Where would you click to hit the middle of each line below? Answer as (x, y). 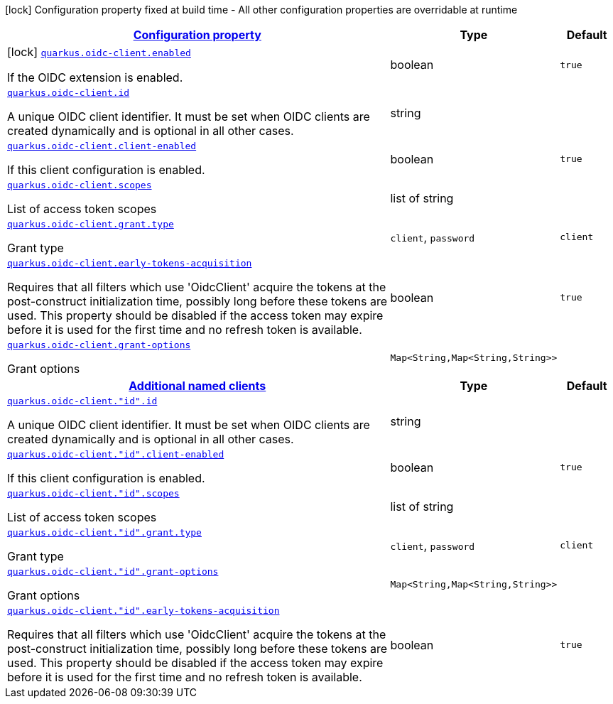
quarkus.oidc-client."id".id (82, 401)
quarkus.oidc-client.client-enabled (102, 146)
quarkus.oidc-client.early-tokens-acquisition (130, 263)
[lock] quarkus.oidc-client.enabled (99, 52)
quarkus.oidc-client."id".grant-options (113, 572)
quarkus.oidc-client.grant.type (91, 224)
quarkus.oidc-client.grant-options (99, 345)
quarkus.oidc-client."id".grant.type (104, 532)
